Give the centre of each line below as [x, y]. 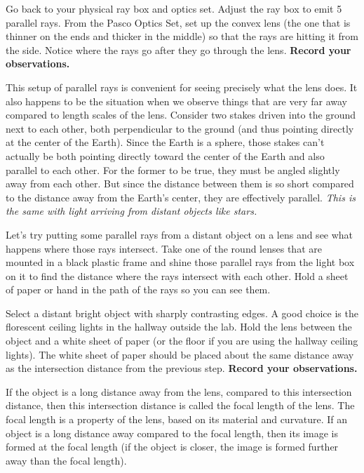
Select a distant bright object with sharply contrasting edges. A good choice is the [182, 313]
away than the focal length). [66, 460]
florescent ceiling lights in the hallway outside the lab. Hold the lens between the [179, 327]
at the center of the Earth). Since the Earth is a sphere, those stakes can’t [165, 142]
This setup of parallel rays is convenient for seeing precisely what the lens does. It [182, 87]
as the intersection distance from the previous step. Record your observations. [182, 368]
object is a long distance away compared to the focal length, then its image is [172, 433]
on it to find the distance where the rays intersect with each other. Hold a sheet [177, 275]
